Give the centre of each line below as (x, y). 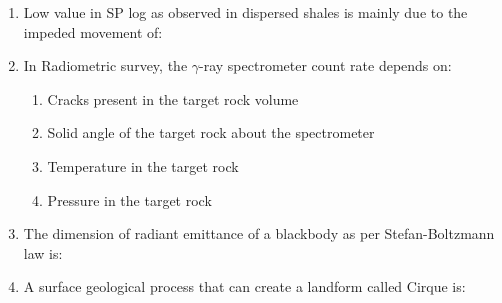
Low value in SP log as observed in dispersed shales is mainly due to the (245, 12)
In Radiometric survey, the (105, 65)
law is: (43, 252)
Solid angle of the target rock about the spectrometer (211, 132)
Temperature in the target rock (143, 165)
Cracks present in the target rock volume (173, 98)
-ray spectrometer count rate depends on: (325, 65)
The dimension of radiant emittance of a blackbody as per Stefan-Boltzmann (259, 233)
